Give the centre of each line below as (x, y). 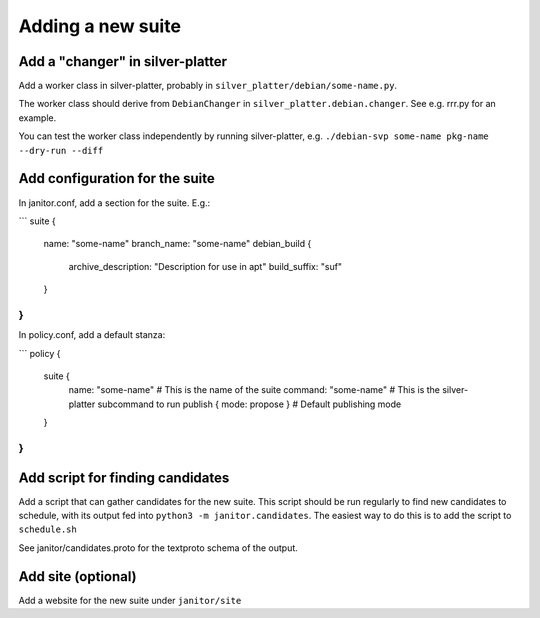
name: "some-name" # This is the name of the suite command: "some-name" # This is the (254, 390)
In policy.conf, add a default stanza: (92, 335)
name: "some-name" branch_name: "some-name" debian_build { (177, 244)
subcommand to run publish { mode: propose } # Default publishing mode (249, 404)
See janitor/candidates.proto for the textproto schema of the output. (158, 547)
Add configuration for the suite (116, 178)
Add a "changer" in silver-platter (123, 61)
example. (37, 117)
